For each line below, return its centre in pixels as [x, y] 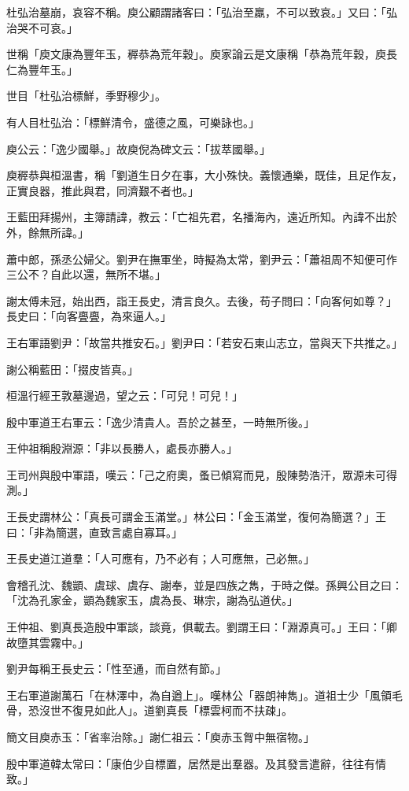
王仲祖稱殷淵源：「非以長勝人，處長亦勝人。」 [122, 448]
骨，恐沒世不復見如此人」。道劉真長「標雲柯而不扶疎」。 [149, 710]
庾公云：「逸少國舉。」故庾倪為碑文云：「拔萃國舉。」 [138, 148]
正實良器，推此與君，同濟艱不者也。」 [103, 190]
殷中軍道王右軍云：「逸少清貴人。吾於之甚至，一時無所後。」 [160, 421]
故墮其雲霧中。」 [48, 642]
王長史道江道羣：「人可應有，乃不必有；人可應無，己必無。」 [160, 558]
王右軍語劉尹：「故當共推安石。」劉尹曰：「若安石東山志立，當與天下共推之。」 [204, 342]
